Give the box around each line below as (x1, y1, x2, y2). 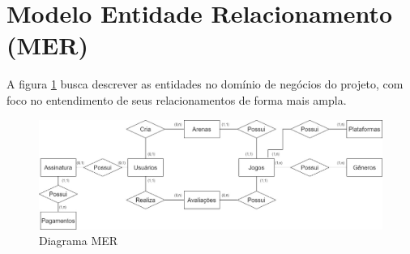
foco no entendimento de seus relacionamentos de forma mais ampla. (6, 91, 347, 108)
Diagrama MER (39, 232, 118, 249)
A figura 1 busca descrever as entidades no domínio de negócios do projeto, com (6, 75, 404, 93)
